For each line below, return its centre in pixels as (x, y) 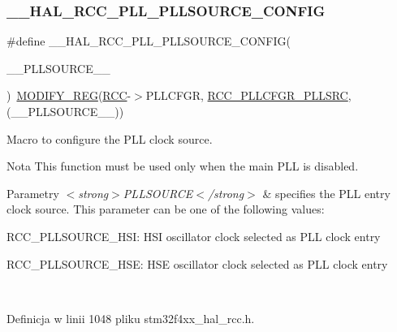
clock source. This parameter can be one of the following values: (166, 209)
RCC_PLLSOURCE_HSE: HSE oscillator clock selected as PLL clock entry (197, 263)
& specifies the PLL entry (326, 193)
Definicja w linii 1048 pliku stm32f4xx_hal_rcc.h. (131, 318)
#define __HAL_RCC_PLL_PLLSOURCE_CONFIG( (149, 41)
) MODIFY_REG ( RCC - (69, 95)
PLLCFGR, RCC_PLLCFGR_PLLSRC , (248, 95)
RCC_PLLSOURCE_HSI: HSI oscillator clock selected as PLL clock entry (194, 236)
